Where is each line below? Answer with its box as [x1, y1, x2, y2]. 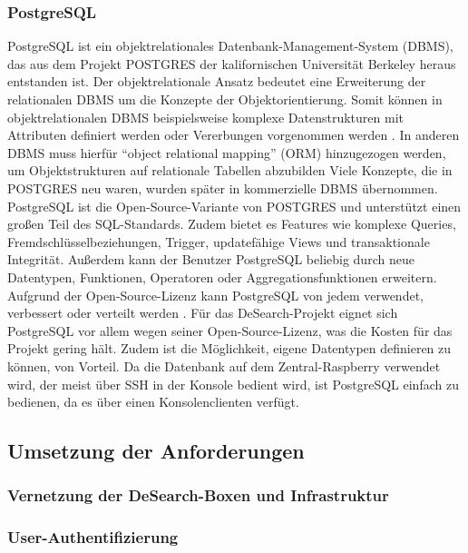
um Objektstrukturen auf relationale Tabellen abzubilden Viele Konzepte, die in [7, 161, 453, 180]
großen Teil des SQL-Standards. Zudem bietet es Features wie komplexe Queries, [7, 214, 456, 233]
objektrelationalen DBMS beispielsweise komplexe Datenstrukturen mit [7, 107, 404, 126]
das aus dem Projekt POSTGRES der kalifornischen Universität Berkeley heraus [7, 54, 456, 73]
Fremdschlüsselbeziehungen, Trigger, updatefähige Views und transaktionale [7, 232, 430, 251]
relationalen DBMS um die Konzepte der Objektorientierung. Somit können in [7, 90, 443, 108]
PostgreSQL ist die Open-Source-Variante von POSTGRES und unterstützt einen [7, 196, 462, 215]
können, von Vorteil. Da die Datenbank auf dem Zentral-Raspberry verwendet [7, 356, 441, 375]
